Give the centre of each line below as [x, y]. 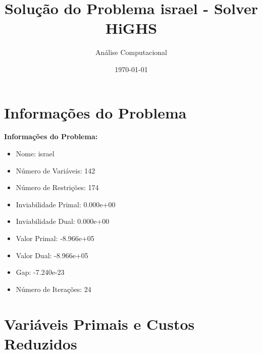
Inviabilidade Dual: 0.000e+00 [63, 221]
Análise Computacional [131, 52]
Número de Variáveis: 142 [56, 170]
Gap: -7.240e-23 [40, 272]
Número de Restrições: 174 [57, 187]
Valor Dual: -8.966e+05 [52, 255]
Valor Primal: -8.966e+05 [55, 238]
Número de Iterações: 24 [54, 289]
